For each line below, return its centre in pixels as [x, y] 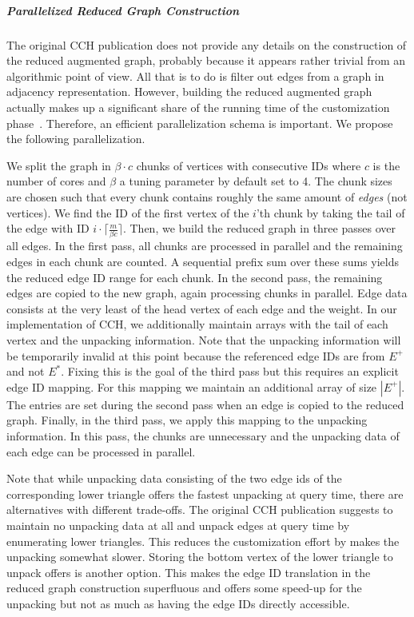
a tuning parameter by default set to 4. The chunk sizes [256, 181]
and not [26, 371]
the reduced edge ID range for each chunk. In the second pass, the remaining [195, 277]
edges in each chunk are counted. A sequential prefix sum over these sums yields [203, 261]
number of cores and [56, 181]
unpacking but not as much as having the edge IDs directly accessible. [178, 603]
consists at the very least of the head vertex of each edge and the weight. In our [202, 308]
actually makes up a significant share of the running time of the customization [198, 107]
